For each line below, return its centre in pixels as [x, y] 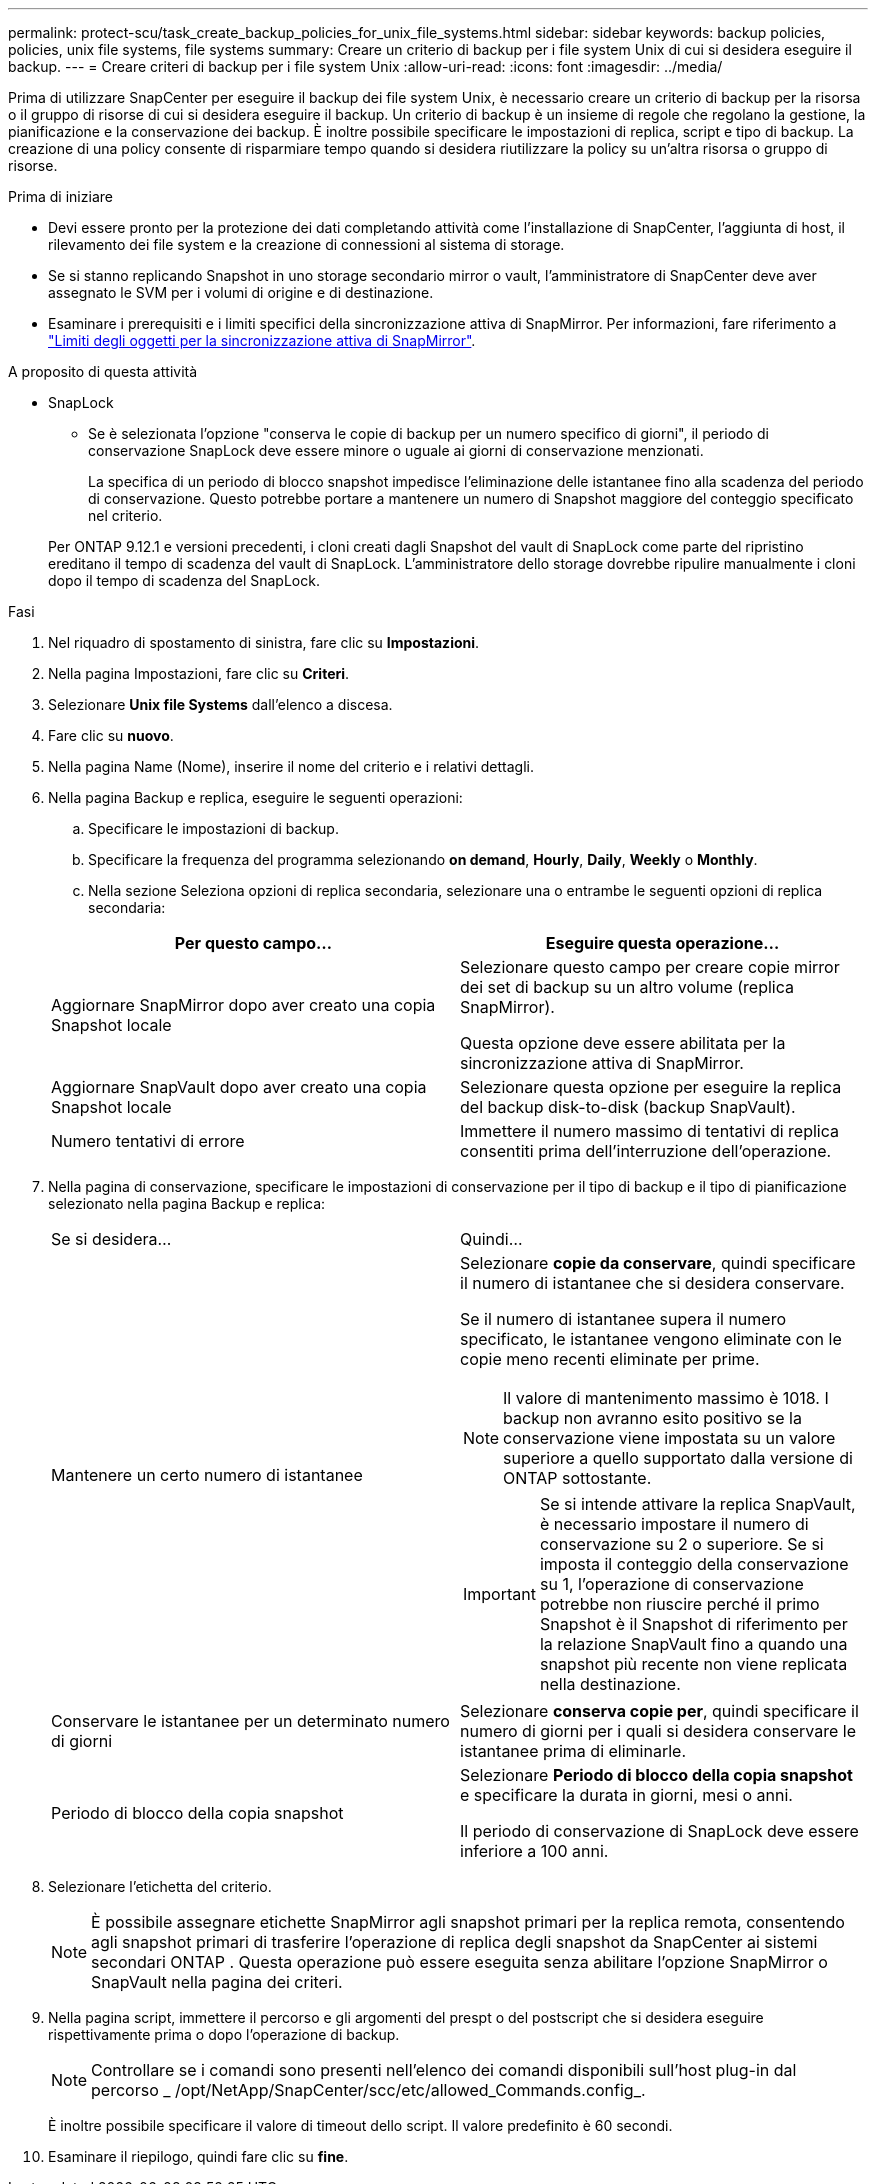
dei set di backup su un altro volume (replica [627, 987]
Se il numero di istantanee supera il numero [623, 1319]
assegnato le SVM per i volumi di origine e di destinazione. [241, 292]
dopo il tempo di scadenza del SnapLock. [184, 580]
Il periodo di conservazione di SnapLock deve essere [659, 1831]
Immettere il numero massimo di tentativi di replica [650, 1131]
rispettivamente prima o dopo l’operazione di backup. [224, 2034]
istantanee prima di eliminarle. [573, 1751]
